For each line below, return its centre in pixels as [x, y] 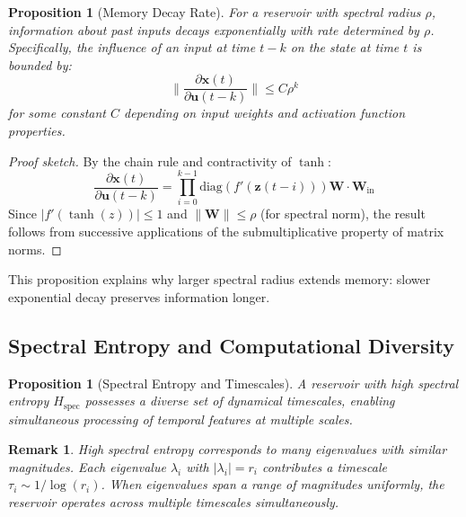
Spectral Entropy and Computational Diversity [232, 345]
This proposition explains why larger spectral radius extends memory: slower [220, 279]
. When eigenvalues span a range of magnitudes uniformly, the [273, 484]
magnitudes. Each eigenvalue [87, 466]
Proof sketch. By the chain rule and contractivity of [150, 160]
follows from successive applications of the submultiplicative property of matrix [226, 231]
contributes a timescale [324, 466]
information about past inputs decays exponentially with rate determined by [214, 29]
